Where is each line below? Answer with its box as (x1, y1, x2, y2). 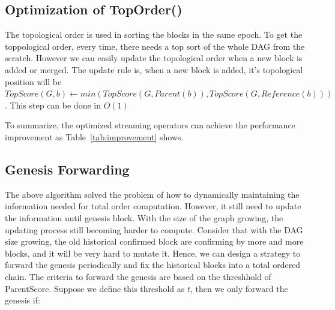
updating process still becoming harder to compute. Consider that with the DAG (5, 223, 303, 236)
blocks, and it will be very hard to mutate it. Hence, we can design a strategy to (5, 246, 301, 259)
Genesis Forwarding (5, 159, 130, 178)
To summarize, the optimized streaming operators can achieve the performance (5, 119, 295, 131)
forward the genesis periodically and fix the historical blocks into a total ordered (5, 258, 301, 271)
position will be (5, 75, 62, 88)
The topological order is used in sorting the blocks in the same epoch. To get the (5, 28, 303, 41)
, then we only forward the (190, 282, 288, 294)
